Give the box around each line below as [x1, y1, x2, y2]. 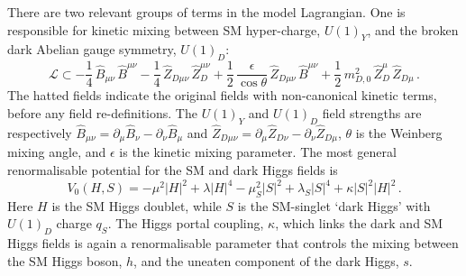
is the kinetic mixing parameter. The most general [119, 143, 397, 161]
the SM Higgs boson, [7, 251, 123, 270]
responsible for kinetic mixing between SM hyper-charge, [7, 20, 321, 39]
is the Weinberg [355, 123, 443, 142]
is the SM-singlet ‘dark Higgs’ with [237, 196, 431, 215]
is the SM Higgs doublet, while [51, 196, 222, 215]
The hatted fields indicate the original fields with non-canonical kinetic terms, [7, 86, 437, 105]
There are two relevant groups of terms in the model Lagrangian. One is [7, 3, 406, 21]
